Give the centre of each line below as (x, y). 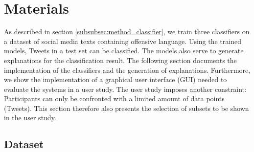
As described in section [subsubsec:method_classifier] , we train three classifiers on (127, 32)
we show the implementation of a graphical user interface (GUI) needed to (115, 79)
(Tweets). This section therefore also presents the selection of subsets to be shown (127, 108)
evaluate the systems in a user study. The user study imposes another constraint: (125, 89)
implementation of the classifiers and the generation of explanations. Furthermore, (127, 70)
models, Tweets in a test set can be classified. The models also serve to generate (124, 51)
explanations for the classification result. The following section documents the (120, 60)
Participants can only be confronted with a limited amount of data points (114, 98)
